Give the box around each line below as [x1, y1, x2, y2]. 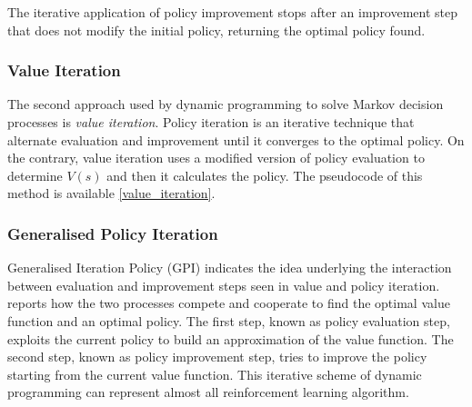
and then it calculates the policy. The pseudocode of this [106, 165, 423, 184]
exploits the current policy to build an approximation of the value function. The [7, 329, 454, 348]
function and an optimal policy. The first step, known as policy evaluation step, [7, 311, 450, 330]
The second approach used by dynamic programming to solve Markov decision [7, 94, 444, 114]
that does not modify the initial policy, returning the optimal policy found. [7, 20, 426, 39]
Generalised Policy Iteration [7, 222, 218, 244]
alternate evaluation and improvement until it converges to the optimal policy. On [7, 130, 465, 149]
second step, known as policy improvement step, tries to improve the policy [7, 347, 427, 366]
